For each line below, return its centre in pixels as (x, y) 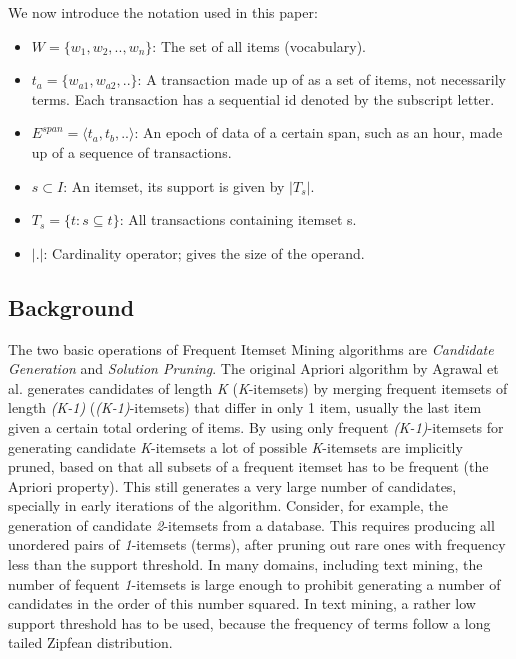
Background (71, 306)
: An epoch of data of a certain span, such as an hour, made (318, 132)
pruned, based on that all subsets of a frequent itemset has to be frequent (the (248, 466)
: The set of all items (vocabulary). (259, 45)
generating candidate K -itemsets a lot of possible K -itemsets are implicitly (235, 446)
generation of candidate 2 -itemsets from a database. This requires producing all (251, 524)
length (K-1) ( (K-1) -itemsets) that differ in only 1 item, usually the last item (245, 407)
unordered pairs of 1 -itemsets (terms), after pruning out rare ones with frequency (257, 544)
